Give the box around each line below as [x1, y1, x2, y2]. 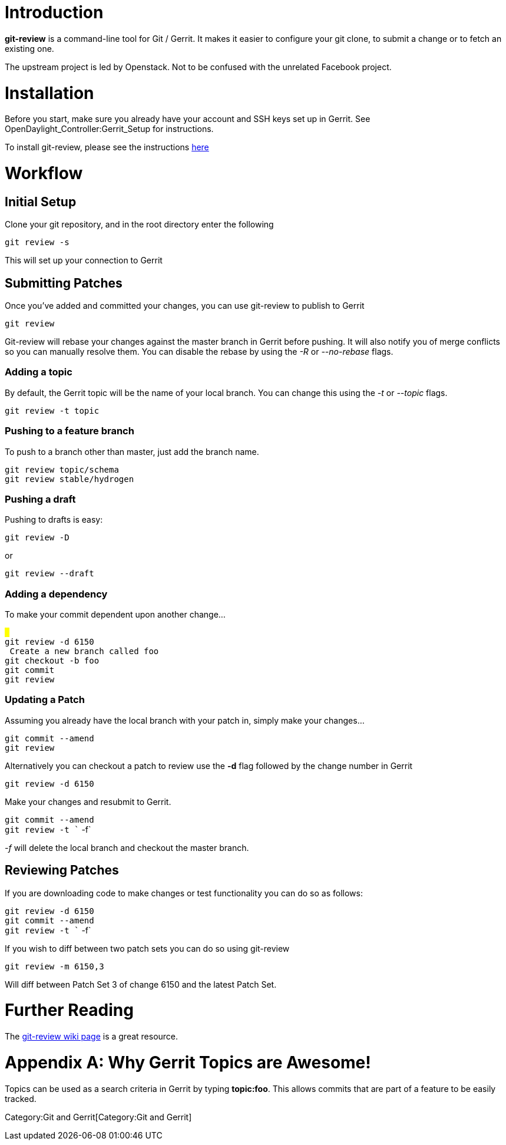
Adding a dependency [5, 588, 108, 600]
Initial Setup [5, 194, 77, 209]
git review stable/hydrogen [5, 474, 134, 484]
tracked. [5, 1093, 37, 1104]
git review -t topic [5, 405, 100, 415]
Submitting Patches [5, 275, 123, 291]
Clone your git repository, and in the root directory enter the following [5, 219, 274, 230]
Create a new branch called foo [9, 646, 159, 656]
